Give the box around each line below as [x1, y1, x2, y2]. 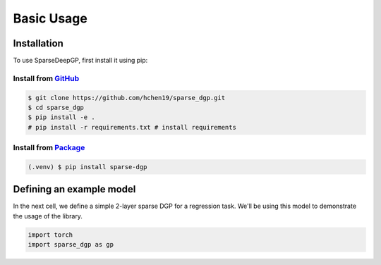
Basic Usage [13, 11, 87, 26]
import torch [28, 230, 73, 239]
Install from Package [13, 143, 85, 153]
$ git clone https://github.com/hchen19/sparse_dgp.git [28, 94, 226, 101]
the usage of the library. [13, 211, 83, 220]
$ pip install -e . [28, 113, 95, 121]
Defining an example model [13, 183, 136, 195]
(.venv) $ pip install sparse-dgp [28, 163, 147, 171]
